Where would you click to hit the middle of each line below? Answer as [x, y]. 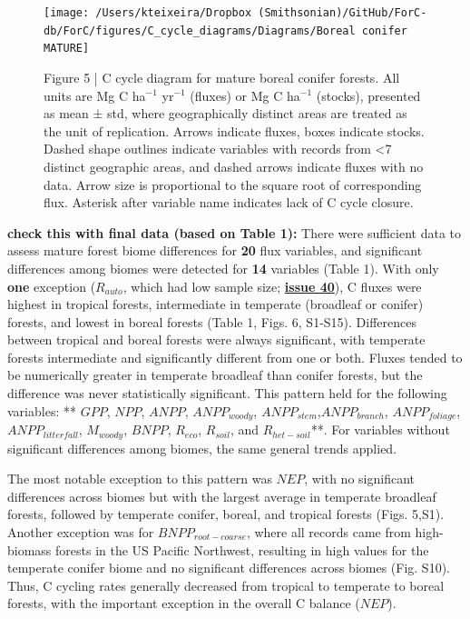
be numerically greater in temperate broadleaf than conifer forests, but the [215, 375]
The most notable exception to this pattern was [140, 479]
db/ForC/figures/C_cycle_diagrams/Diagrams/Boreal [200, 30]
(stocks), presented [368, 95]
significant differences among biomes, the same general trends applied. [202, 448]
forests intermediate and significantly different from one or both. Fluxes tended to [235, 357]
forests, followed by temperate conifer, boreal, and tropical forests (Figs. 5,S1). [226, 514]
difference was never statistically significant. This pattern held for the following [227, 393]
